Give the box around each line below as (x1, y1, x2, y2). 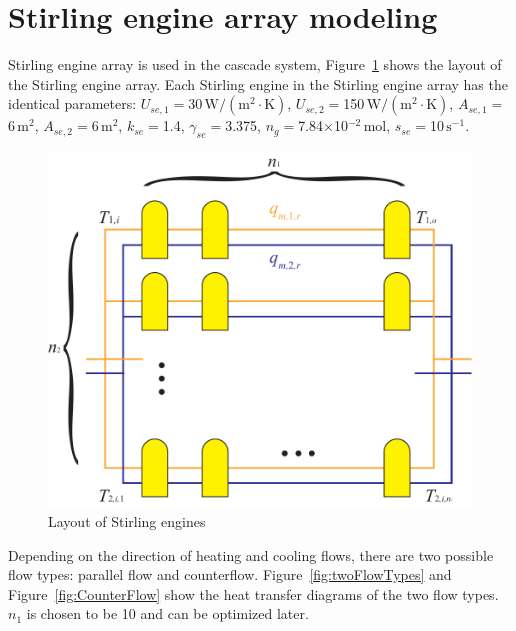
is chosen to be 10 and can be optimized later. (26, 603, 309, 624)
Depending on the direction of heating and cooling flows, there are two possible (8, 544, 494, 565)
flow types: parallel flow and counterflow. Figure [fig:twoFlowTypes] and (8, 564, 452, 585)
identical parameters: (8, 93, 137, 114)
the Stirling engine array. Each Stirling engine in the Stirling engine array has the (8, 73, 508, 94)
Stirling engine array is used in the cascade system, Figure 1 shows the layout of (8, 54, 502, 75)
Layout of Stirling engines (48, 511, 206, 532)
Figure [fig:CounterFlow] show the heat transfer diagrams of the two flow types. (8, 583, 499, 604)
